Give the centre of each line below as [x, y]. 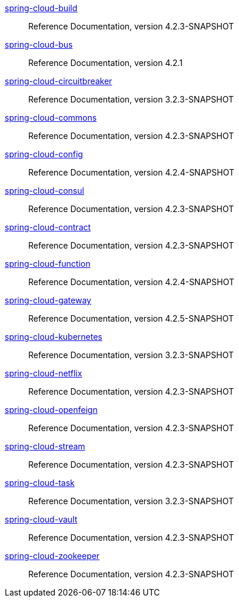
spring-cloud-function [48, 264]
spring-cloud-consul [44, 191]
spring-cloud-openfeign [51, 410]
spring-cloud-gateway [48, 300]
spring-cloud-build [41, 8]
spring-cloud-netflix [44, 373]
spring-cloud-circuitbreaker [59, 81]
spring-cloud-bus [39, 44]
